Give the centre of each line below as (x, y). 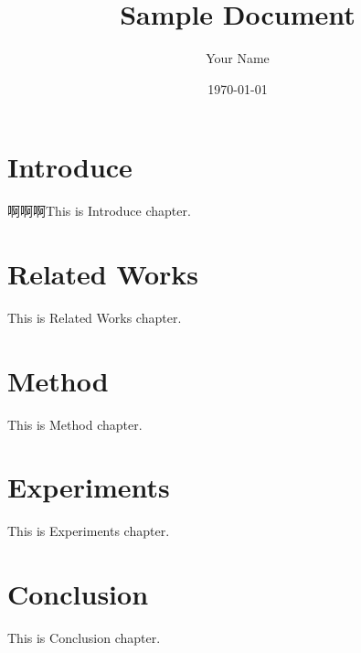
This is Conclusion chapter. (84, 638)
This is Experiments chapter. (89, 531)
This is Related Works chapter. (95, 317)
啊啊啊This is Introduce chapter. (99, 211)
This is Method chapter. (75, 424)
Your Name (238, 58)
